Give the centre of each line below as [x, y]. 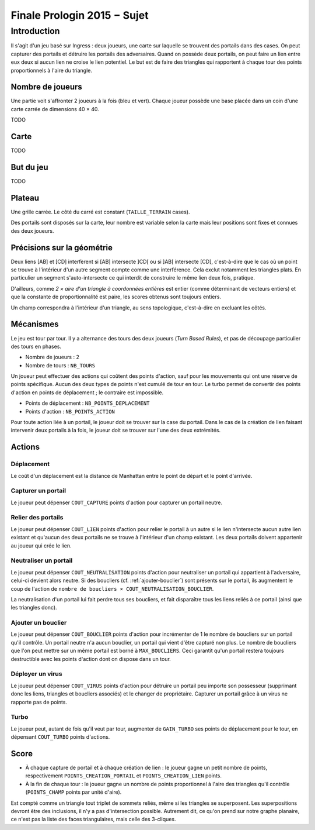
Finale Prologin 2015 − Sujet [80, 15]
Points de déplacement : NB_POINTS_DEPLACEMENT [87, 403]
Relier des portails [37, 518]
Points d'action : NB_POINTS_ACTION [70, 411]
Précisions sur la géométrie [62, 248]
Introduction [35, 31]
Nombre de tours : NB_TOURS [60, 365]
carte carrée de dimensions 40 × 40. [55, 109]
